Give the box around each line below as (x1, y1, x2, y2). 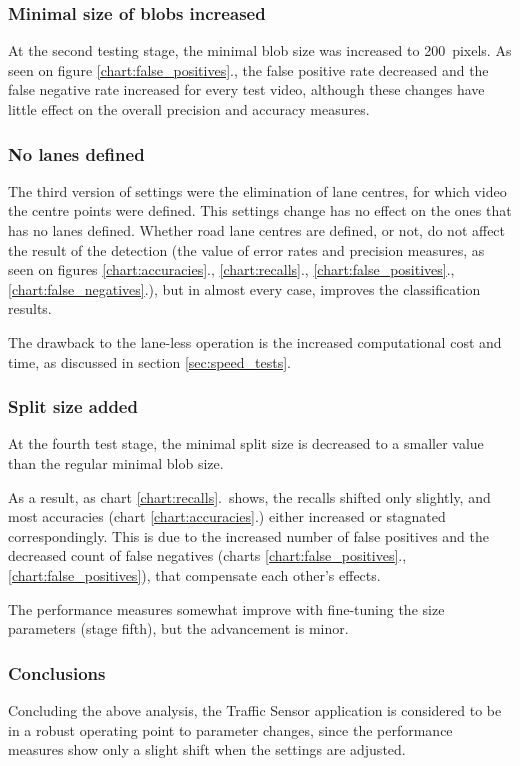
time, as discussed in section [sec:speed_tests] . (8, 351, 291, 372)
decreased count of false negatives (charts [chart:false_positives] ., (8, 545, 407, 566)
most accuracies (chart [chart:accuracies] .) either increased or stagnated (8, 506, 446, 527)
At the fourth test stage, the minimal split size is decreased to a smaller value (8, 433, 484, 454)
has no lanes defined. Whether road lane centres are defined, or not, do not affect (8, 220, 506, 240)
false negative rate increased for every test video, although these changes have (8, 79, 485, 100)
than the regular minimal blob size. (8, 452, 224, 473)
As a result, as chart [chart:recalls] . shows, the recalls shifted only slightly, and (8, 486, 491, 507)
